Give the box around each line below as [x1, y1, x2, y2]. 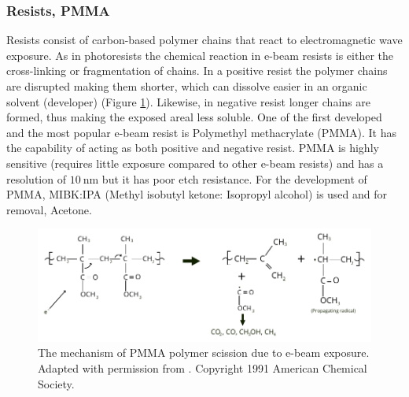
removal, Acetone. [6, 201, 92, 217]
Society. [38, 375, 75, 391]
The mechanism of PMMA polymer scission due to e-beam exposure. [38, 344, 370, 361]
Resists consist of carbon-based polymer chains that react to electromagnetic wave [6, 32, 403, 48]
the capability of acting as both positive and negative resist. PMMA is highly [6, 139, 379, 156]
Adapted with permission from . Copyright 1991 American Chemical [38, 359, 367, 376]
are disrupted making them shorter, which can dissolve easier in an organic [6, 78, 367, 94]
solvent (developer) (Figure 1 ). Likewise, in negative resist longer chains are [6, 93, 370, 109]
